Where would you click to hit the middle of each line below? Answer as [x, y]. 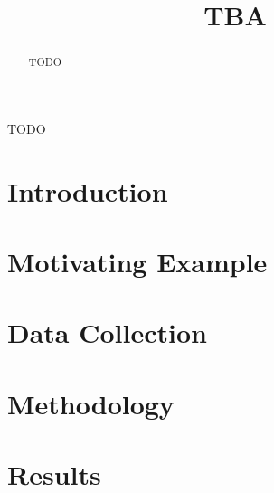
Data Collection [107, 332]
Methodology [91, 403]
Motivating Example [137, 261]
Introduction [88, 190]
